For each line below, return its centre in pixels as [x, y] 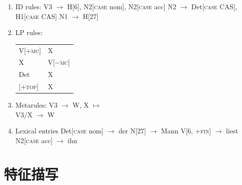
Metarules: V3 [36, 105]
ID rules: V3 [34, 6]
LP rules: [29, 32]
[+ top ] [29, 86]
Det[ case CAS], [214, 6]
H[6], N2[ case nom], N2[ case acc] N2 [122, 6]
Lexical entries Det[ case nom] [59, 131]
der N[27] [132, 131]
